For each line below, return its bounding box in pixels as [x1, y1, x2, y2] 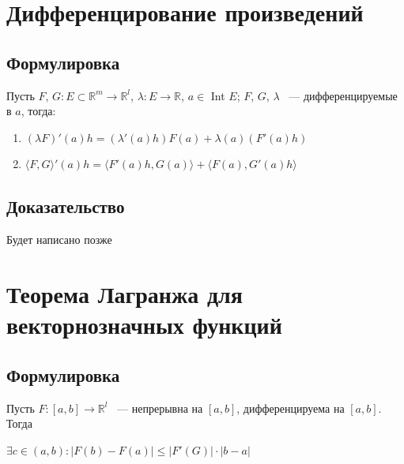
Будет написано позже [6, 231, 112, 248]
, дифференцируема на [236, 399, 345, 416]
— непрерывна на [117, 399, 203, 416]
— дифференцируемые [289, 87, 398, 103]
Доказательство [6, 194, 125, 219]
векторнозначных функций [6, 309, 282, 341]
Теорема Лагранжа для [6, 277, 243, 309]
